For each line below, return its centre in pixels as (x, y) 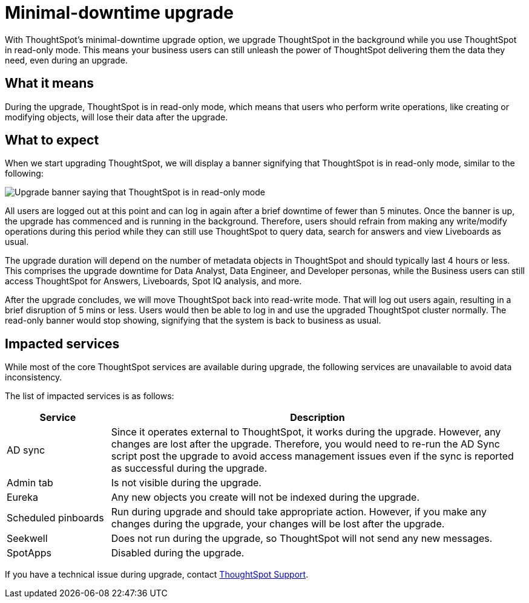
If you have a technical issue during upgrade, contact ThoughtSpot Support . (157, 575)
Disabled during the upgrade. (178, 553)
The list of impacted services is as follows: (90, 396)
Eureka (22, 497)
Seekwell (27, 539)
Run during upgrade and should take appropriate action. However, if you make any (299, 512)
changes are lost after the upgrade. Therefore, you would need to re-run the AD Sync (305, 444)
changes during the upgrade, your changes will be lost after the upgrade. (278, 524)
